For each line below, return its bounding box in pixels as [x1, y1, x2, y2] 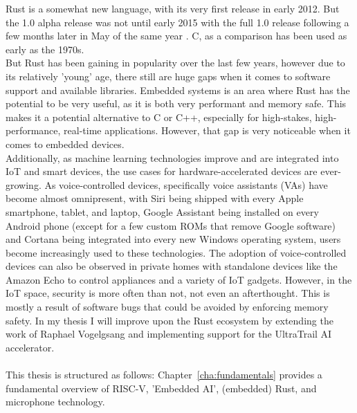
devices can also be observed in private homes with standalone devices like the [6, 259, 338, 273]
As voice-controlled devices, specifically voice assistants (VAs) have [44, 177, 328, 192]
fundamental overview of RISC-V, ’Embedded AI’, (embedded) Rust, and [6, 380, 317, 395]
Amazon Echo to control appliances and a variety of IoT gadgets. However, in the [6, 272, 352, 286]
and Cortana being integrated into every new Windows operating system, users [6, 232, 341, 246]
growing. [6, 177, 42, 192]
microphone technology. [6, 394, 105, 409]
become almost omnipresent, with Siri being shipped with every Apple [6, 191, 304, 205]
